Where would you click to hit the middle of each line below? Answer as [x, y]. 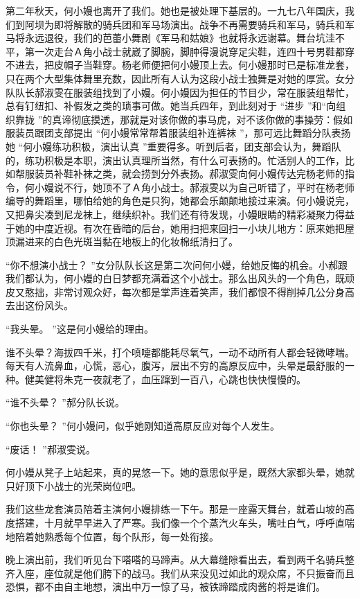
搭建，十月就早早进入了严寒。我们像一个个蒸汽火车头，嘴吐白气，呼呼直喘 [184, 522]
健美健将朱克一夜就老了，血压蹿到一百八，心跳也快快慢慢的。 [165, 379]
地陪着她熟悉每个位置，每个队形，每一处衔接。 [112, 536]
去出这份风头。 [39, 305]
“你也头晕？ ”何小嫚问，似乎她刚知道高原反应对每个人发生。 [143, 426]
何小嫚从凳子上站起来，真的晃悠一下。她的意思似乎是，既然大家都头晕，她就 [180, 472]
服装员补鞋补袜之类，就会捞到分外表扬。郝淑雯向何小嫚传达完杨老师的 [184, 174]
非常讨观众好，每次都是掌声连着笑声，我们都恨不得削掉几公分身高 [204, 291]
